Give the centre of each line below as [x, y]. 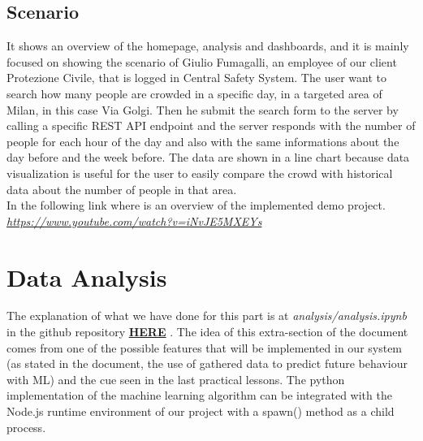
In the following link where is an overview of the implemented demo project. [196, 205]
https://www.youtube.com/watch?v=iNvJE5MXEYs [134, 220]
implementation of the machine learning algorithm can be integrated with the [199, 395]
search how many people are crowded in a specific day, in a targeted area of [194, 93]
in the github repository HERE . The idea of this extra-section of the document [207, 332]
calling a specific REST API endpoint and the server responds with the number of [211, 125]
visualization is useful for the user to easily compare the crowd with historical [200, 173]
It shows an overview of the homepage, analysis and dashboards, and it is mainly [208, 46]
